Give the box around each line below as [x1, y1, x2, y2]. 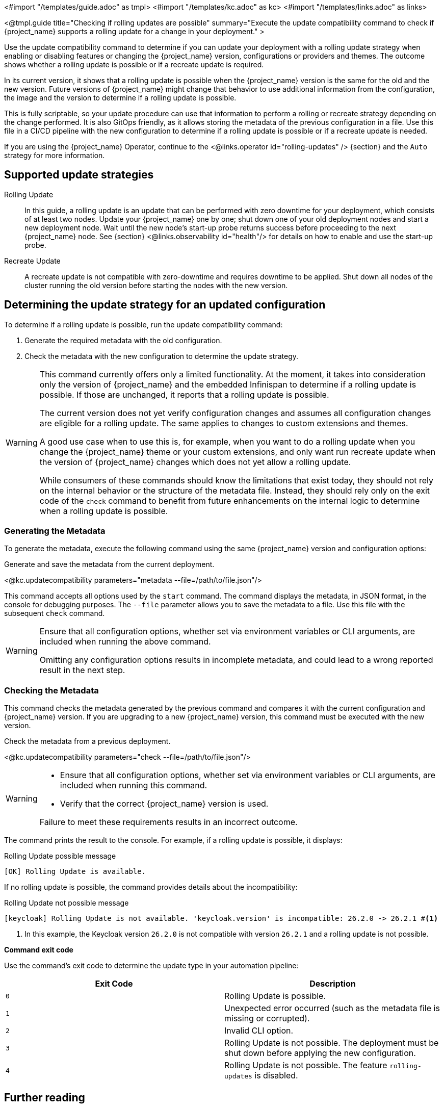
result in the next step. [39, 665, 125, 676]
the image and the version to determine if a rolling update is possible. [4, 93, 237, 102]
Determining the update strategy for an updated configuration [4, 298, 326, 312]
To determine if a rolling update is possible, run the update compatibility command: [4, 320, 283, 329]
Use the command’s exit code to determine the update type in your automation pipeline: [4, 961, 299, 970]
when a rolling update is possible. [39, 505, 168, 516]
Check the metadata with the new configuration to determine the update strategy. [24, 351, 299, 360]
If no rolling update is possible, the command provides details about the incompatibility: [4, 883, 298, 892]
